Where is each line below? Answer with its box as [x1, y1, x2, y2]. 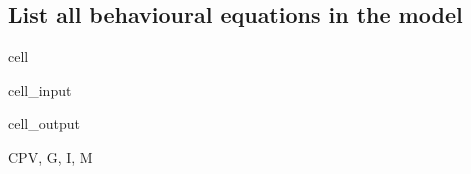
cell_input [8, 79, 72, 100]
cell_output [8, 113, 80, 134]
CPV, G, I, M [8, 146, 93, 167]
